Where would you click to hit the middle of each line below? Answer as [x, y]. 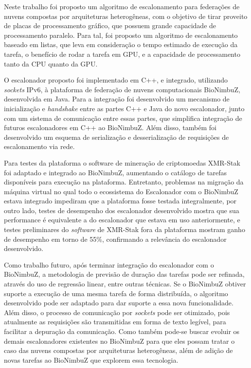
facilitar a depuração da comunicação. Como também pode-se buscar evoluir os [122, 331]
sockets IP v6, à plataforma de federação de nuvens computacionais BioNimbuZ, [122, 89]
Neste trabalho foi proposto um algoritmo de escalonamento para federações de [122, 6]
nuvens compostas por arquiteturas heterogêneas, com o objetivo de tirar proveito [126, 16]
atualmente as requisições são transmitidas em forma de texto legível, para [115, 322]
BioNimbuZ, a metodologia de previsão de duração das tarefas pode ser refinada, [124, 274]
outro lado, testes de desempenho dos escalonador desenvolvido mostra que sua [122, 210]
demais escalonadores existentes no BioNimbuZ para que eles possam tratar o [119, 341]
